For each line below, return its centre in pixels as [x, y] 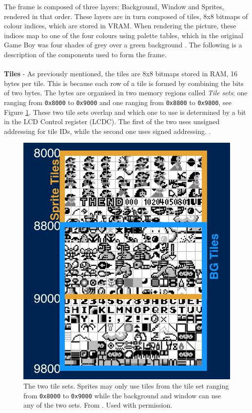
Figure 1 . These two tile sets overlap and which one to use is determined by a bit [125, 112]
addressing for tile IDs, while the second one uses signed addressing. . [107, 131]
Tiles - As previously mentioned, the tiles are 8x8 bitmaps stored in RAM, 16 [121, 74]
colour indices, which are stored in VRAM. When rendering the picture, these [120, 26]
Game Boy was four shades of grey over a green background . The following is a [123, 45]
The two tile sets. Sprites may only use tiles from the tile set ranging [126, 386]
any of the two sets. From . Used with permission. [98, 405]
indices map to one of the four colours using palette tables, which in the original [124, 35]
